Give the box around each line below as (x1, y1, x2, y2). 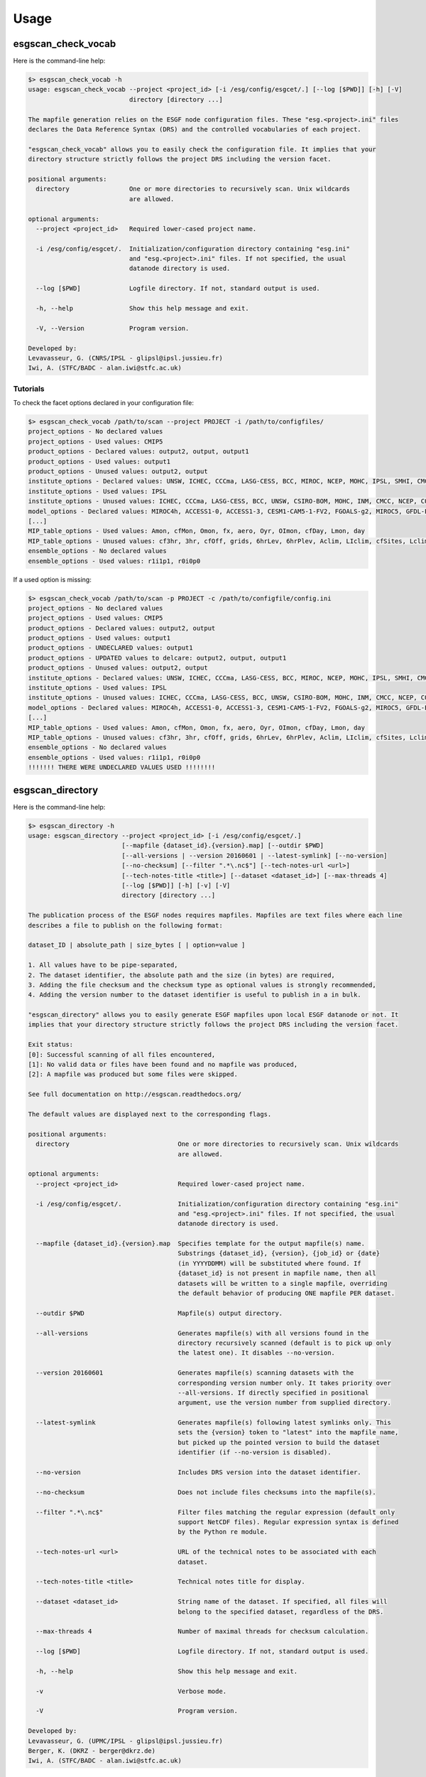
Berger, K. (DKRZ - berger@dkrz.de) (28, 1746, 156, 1755)
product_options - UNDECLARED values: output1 (28, 644, 193, 652)
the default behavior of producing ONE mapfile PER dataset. (177, 1289, 395, 1297)
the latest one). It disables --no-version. (177, 1349, 335, 1357)
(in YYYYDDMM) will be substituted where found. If (177, 1259, 361, 1267)
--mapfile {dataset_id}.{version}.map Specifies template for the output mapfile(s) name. (35, 1240, 366, 1247)
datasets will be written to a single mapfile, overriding (177, 1279, 388, 1287)
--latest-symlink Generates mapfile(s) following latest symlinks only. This (35, 1419, 392, 1427)
